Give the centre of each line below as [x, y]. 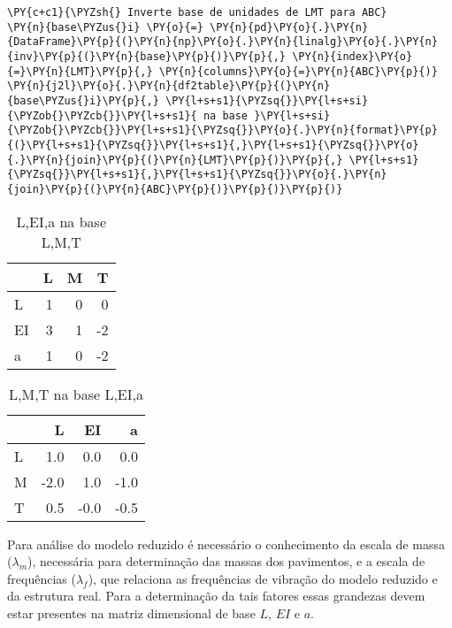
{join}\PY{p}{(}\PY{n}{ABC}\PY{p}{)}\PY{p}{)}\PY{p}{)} [175, 189]
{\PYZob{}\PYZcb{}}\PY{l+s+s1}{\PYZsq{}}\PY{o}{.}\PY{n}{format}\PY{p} [222, 130]
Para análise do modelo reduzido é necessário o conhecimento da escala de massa [226, 544]
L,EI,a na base [61, 221]
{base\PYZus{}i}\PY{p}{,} [83, 100]
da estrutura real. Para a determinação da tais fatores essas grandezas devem [216, 596]
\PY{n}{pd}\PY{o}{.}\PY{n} [289, 27]
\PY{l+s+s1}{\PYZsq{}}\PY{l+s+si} [267, 100]
